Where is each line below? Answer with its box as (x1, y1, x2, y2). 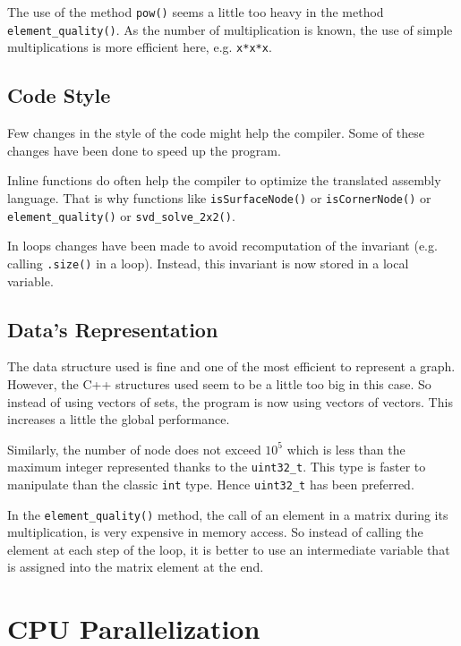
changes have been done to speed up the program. (7, 140, 281, 159)
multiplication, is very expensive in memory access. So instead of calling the (7, 523, 423, 541)
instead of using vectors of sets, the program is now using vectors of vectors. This (7, 392, 453, 411)
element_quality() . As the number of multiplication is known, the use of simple (7, 20, 453, 38)
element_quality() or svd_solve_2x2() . (7, 206, 235, 225)
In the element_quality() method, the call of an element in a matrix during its (7, 505, 448, 523)
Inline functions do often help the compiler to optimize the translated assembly (7, 171, 441, 190)
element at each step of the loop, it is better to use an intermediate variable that (7, 540, 450, 558)
